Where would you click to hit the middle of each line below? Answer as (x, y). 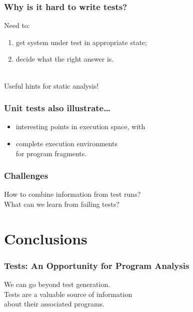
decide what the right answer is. (65, 59)
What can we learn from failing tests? (62, 204)
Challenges (26, 176)
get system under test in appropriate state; (81, 42)
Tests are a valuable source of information (68, 294)
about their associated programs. (54, 304)
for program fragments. (51, 153)
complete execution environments (66, 143)
